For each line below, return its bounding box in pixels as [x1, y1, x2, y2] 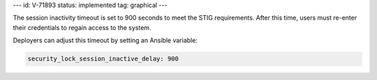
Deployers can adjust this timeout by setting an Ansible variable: [13, 36, 198, 45]
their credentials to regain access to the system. [13, 23, 151, 31]
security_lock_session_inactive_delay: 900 [27, 55, 179, 63]
